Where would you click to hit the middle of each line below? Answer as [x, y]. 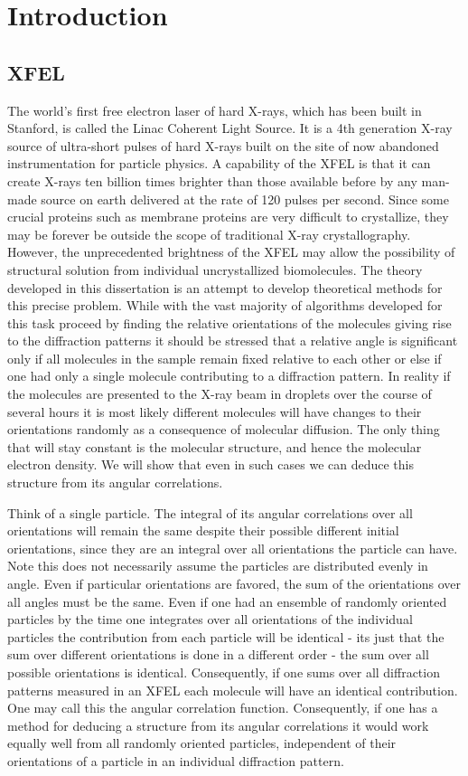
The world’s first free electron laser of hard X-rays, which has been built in [215, 110]
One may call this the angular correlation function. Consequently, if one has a [223, 708]
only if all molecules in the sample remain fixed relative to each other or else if [225, 358]
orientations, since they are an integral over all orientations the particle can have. [233, 548]
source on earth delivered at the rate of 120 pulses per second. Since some [245, 199]
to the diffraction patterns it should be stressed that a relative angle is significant [233, 341]
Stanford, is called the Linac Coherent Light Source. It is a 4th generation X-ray [230, 128]
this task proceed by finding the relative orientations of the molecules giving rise [229, 322]
